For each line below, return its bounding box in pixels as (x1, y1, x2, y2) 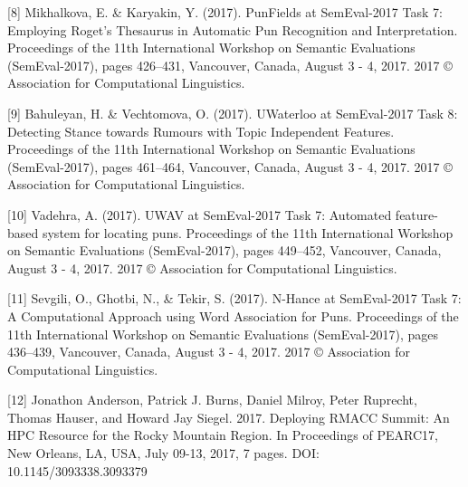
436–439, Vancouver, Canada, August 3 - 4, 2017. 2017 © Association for (7, 342, 411, 361)
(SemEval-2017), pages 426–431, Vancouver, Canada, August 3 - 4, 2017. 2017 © (7, 55, 453, 74)
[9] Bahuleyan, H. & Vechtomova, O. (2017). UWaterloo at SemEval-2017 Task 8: (7, 103, 458, 122)
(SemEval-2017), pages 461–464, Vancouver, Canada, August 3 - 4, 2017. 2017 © (7, 157, 453, 176)
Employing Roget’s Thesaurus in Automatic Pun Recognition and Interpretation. (7, 20, 458, 39)
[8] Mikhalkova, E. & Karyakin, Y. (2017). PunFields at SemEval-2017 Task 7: (7, 3, 443, 21)
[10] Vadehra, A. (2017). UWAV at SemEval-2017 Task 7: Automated (7, 205, 392, 224)
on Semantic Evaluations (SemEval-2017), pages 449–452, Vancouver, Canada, (7, 241, 442, 260)
